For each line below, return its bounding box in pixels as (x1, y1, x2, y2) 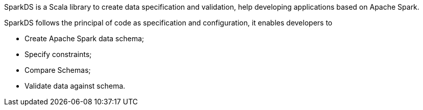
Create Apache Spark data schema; (24, 34, 144, 43)
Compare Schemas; (24, 66, 91, 74)
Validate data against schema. (24, 81, 126, 90)
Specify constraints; (24, 50, 92, 59)
